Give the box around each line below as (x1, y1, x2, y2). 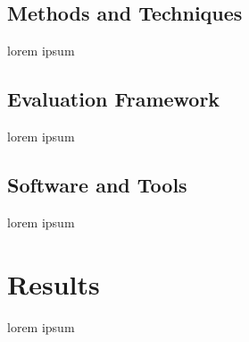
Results (7, 265, 100, 302)
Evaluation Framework (7, 85, 220, 113)
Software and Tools (7, 170, 187, 198)
